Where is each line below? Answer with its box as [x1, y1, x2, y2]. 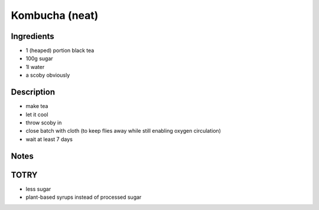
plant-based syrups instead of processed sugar [25, 193, 142, 201]
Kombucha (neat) [11, 9, 99, 22]
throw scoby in [25, 119, 62, 126]
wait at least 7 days [25, 136, 73, 143]
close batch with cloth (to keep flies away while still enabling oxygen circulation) [25, 127, 222, 134]
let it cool [25, 111, 48, 118]
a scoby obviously [25, 71, 70, 79]
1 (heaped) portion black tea [25, 47, 95, 54]
